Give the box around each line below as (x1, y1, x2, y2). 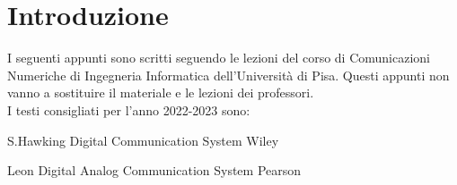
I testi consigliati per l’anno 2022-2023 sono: (7, 100, 250, 119)
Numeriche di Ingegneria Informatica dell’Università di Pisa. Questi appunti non (7, 65, 450, 84)
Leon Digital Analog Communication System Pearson (7, 161, 302, 180)
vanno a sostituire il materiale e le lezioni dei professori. (7, 83, 314, 102)
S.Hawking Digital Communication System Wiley (7, 130, 279, 149)
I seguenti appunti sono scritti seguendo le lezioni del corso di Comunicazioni (7, 48, 431, 67)
